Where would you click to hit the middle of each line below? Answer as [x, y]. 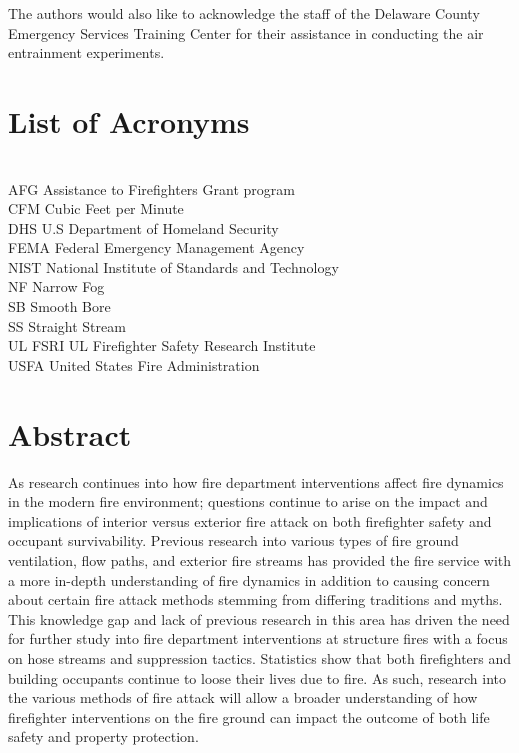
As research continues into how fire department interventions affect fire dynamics [256, 481]
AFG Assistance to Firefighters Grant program [151, 188]
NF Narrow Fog [56, 286]
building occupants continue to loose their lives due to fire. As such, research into [257, 677]
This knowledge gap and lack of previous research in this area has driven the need [259, 618]
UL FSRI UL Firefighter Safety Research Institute [162, 345]
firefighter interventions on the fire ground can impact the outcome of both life [249, 716]
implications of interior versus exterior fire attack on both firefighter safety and [250, 520]
